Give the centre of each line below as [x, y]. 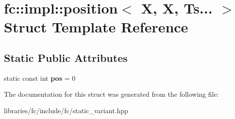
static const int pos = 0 [40, 78]
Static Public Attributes [66, 57]
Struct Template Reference [96, 27]
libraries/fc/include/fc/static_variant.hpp [66, 110]
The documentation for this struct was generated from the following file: [111, 94]
